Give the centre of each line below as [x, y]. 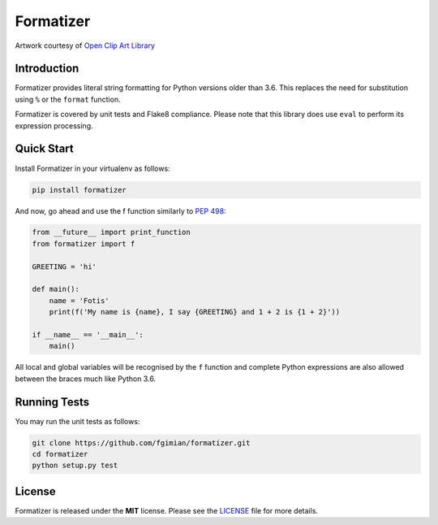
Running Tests [52, 402]
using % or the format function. [68, 99]
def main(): [56, 289]
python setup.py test [75, 466]
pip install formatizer [79, 190]
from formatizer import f [84, 243]
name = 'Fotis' [79, 300]
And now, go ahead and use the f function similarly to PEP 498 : [120, 210]
